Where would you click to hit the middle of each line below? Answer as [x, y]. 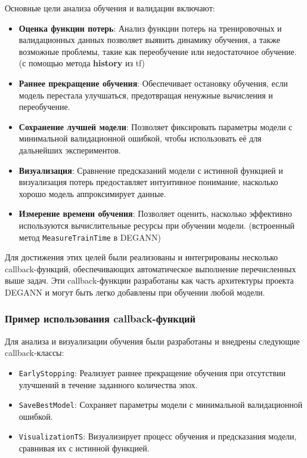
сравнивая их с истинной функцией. [84, 448]
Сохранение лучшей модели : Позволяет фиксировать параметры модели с [156, 126]
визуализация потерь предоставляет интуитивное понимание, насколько [148, 182]
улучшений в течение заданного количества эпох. [108, 384]
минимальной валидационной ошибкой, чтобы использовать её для [140, 138]
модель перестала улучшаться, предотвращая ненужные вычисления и [146, 95]
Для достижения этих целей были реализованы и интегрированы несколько [142, 257]
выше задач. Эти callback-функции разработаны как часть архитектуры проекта [149, 280]
